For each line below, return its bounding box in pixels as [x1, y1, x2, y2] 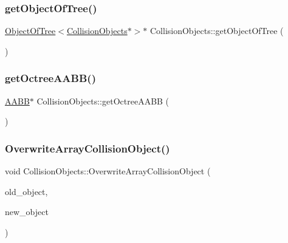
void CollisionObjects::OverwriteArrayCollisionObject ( [5, 165, 211, 177]
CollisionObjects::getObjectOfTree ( [149, 24, 284, 37]
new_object [5, 205, 49, 218]
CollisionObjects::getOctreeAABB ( [36, 94, 170, 107]
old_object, [5, 185, 48, 197]
